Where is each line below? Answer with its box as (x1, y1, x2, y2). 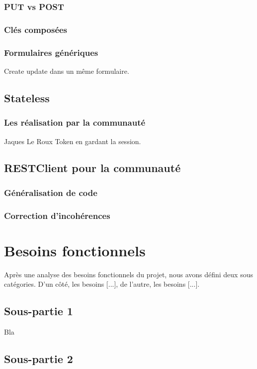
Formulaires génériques (4, 46, 98, 58)
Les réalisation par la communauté (4, 116, 146, 129)
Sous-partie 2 (4, 351, 73, 367)
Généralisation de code (4, 186, 97, 198)
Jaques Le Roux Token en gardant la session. (4, 136, 141, 146)
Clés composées (4, 23, 68, 35)
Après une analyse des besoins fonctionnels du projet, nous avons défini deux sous (4, 269, 253, 279)
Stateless (4, 90, 50, 105)
